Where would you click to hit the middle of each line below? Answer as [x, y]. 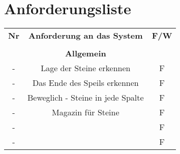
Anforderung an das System [86, 36]
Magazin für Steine [86, 112]
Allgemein [85, 53]
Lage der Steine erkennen [86, 68]
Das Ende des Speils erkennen [85, 83]
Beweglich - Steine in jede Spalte [85, 98]
